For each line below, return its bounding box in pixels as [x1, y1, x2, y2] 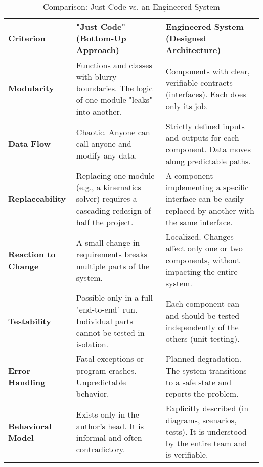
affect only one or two [165, 242, 243, 254]
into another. [76, 106, 122, 117]
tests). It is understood [165, 426, 247, 437]
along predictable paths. [165, 155, 251, 167]
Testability [8, 315, 51, 327]
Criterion [8, 32, 46, 44]
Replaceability [8, 193, 66, 204]
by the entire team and [165, 437, 247, 449]
